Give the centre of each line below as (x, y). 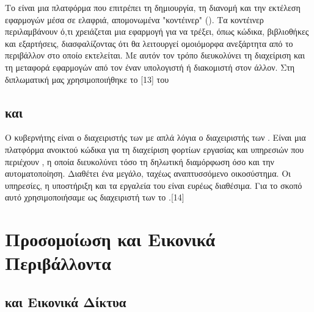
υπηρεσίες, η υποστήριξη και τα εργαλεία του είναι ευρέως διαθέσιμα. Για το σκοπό (154, 185)
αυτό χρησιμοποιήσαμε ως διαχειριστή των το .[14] (95, 197)
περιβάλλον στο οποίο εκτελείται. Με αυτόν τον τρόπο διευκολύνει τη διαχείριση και (155, 55)
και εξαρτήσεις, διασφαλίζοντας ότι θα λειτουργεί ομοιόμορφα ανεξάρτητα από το (149, 43)
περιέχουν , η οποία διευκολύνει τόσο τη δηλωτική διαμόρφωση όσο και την (140, 161)
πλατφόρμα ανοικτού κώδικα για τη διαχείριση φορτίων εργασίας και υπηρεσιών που (155, 149)
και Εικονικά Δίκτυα (66, 301)
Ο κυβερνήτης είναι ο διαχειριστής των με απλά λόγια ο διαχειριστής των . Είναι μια (155, 137)
